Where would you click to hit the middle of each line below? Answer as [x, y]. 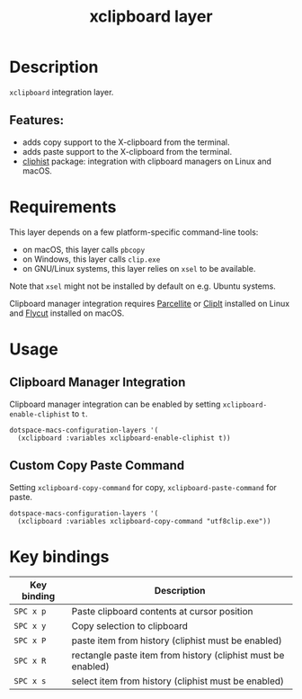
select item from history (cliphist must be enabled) [178, 681]
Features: [37, 120]
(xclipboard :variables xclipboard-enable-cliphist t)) [124, 438]
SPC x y [30, 626]
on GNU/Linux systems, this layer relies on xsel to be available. [139, 268]
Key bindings [59, 556]
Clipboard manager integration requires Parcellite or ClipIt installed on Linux [150, 303]
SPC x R [30, 661]
